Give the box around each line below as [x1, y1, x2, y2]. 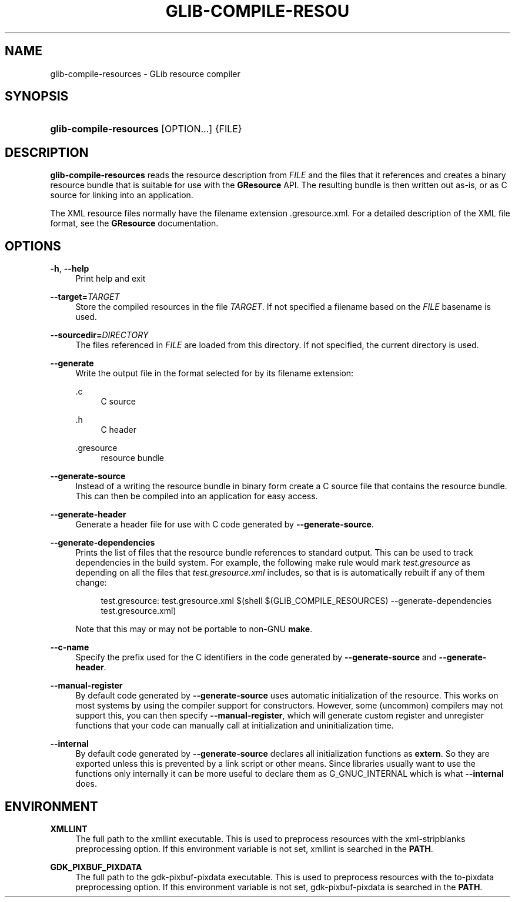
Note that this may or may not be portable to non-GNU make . [75, 624, 313, 634]
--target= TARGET [50, 292, 120, 302]
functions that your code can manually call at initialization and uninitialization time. [75, 720, 394, 731]
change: [75, 577, 107, 588]
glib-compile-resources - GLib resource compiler [50, 68, 240, 79]
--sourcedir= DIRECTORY [50, 330, 149, 340]
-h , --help [50, 263, 89, 274]
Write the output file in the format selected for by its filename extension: [75, 368, 354, 379]
